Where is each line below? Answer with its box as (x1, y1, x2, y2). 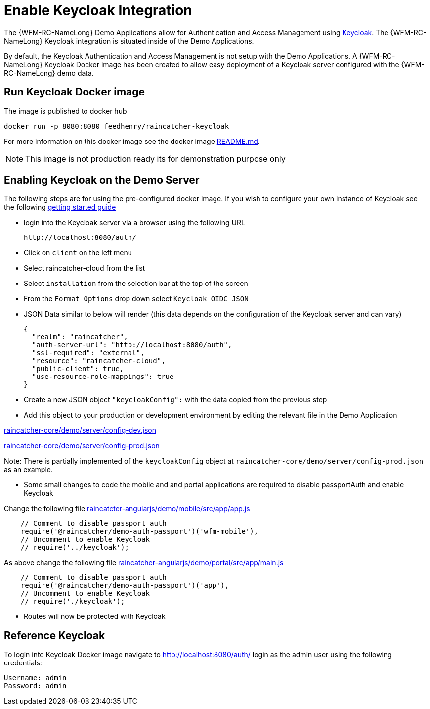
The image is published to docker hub (4, 106, 127, 115)
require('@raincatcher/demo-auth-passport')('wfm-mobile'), (20, 527, 258, 536)
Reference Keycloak (4, 629, 105, 642)
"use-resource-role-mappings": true (32, 373, 174, 381)
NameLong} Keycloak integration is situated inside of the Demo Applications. (4, 36, 254, 45)
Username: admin (4, 674, 67, 682)
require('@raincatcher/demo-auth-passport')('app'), (20, 581, 229, 590)
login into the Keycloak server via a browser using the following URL (24, 218, 245, 227)
